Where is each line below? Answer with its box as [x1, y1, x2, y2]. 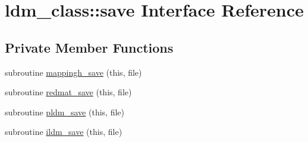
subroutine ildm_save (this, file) [5, 125, 122, 138]
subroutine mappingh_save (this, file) [5, 66, 142, 78]
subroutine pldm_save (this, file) [5, 105, 124, 118]
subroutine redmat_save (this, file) [5, 86, 132, 98]
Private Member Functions [5, 38, 174, 56]
